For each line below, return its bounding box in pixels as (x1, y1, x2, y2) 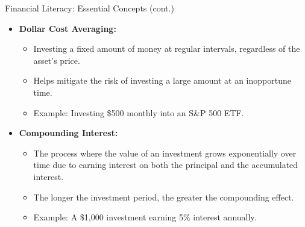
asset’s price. (33, 54, 80, 66)
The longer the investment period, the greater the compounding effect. (33, 190, 294, 203)
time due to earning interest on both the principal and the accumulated (33, 158, 298, 171)
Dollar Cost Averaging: (19, 22, 116, 34)
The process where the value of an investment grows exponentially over (33, 146, 297, 159)
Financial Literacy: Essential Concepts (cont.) (5, 2, 174, 14)
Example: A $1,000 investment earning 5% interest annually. (33, 211, 257, 223)
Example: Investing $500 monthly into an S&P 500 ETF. (33, 106, 244, 119)
